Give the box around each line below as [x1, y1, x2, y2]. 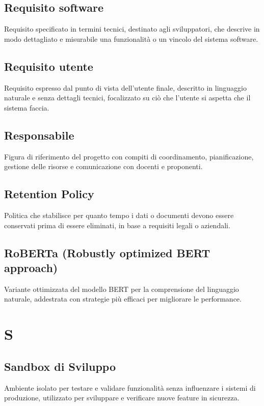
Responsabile [4, 127, 74, 143]
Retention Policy [4, 186, 94, 202]
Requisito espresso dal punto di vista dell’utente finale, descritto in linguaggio [4, 82, 247, 93]
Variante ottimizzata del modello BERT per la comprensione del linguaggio [4, 283, 239, 294]
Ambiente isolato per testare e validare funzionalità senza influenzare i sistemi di [4, 382, 256, 393]
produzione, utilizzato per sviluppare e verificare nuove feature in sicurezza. [4, 392, 240, 403]
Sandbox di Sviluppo [4, 358, 116, 374]
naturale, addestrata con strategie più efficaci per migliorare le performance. [4, 293, 242, 304]
